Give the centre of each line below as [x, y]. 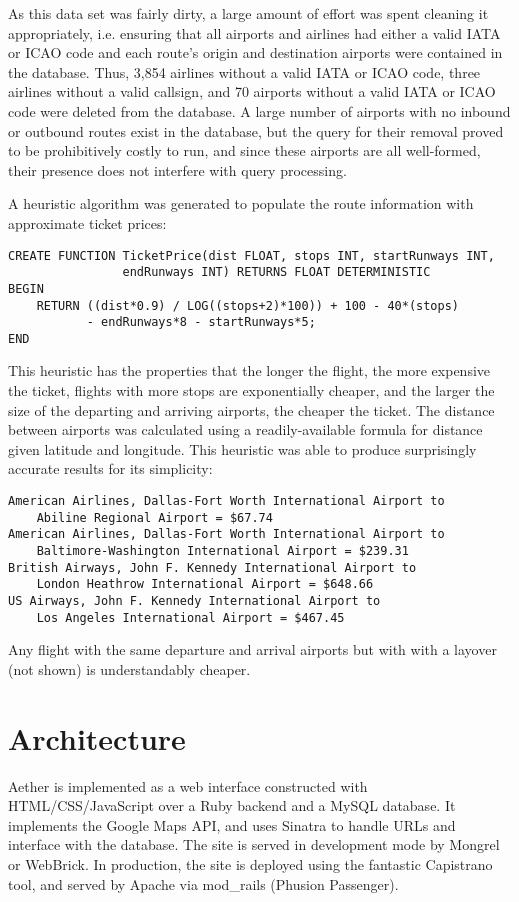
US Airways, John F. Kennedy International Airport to [194, 600]
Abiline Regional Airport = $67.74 [154, 517]
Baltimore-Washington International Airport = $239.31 [222, 551]
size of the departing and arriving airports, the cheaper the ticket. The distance [251, 409]
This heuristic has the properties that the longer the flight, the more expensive [249, 370]
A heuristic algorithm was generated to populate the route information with [241, 203]
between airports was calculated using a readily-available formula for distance [245, 429]
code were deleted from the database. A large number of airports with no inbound [259, 110]
